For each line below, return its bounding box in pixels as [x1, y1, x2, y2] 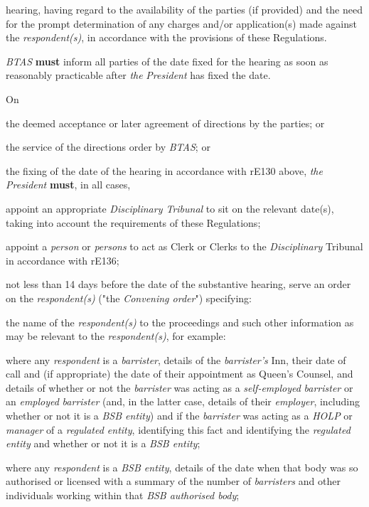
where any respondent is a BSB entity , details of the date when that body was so [6, 459, 358, 474]
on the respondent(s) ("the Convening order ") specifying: [6, 290, 252, 305]
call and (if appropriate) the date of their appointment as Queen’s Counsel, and [6, 366, 353, 381]
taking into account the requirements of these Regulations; [6, 215, 261, 230]
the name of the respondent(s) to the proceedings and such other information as [6, 314, 354, 329]
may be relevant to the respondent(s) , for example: [6, 329, 226, 343]
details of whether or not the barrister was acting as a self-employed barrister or [6, 380, 353, 395]
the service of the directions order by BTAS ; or [6, 139, 210, 154]
